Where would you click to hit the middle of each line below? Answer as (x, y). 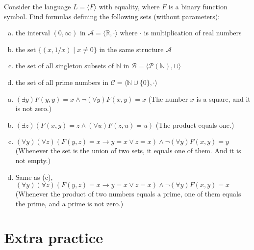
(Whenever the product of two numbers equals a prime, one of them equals (128, 194)
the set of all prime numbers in (62, 82)
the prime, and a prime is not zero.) (69, 203)
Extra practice (53, 237)
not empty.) (33, 160)
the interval (33, 33)
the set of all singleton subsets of (65, 66)
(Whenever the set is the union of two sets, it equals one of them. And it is (128, 151)
